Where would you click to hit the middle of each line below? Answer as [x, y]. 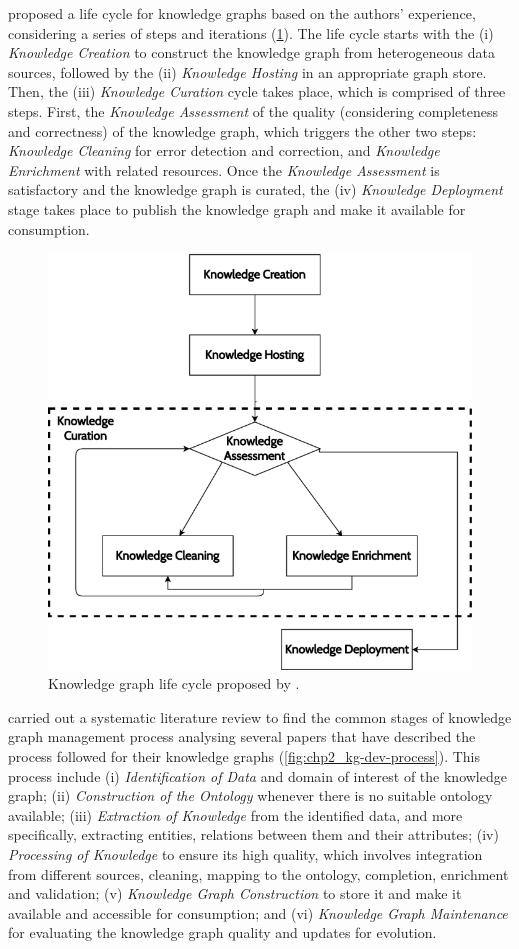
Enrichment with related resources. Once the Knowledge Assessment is [224, 169]
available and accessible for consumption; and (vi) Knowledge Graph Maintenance [258, 912]
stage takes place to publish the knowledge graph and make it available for [237, 208]
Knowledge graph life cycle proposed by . [174, 683]
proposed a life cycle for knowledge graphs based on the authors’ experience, [242, 13]
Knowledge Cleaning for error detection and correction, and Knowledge [224, 150]
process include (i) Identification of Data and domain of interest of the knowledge [257, 775]
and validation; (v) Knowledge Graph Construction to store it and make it [235, 893]
